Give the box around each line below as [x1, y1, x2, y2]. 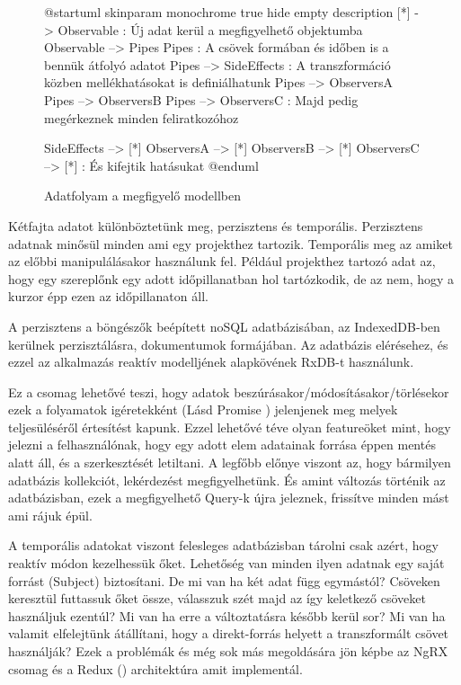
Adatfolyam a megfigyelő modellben [44, 186, 241, 205]
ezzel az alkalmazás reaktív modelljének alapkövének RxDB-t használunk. [8, 352, 414, 371]
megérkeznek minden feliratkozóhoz [44, 108, 239, 127]
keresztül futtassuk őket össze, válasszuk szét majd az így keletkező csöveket [8, 589, 426, 608]
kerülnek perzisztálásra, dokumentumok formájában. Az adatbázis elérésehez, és [8, 334, 448, 353]
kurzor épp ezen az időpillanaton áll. [8, 287, 208, 306]
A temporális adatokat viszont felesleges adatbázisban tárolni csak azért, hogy [8, 536, 439, 555]
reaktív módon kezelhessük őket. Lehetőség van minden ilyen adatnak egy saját [8, 554, 445, 573]
